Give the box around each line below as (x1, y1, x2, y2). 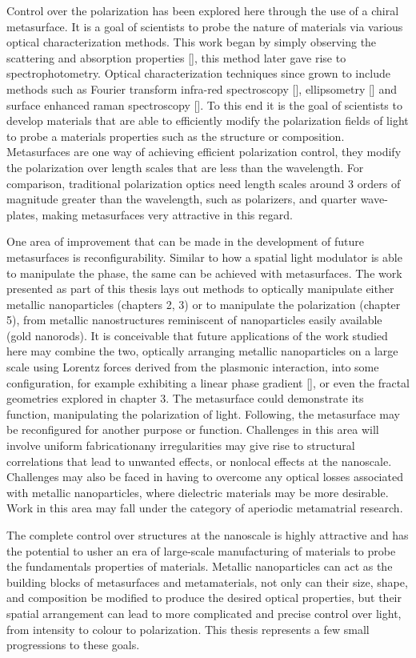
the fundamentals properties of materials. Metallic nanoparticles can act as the (6, 558, 393, 575)
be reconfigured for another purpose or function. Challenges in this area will (6, 421, 379, 438)
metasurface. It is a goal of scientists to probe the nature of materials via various (6, 18, 403, 34)
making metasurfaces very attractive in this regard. (42, 206, 293, 223)
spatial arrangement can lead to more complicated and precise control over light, (6, 604, 402, 621)
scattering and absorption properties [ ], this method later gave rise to (6, 49, 346, 66)
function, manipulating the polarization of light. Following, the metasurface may (6, 405, 400, 422)
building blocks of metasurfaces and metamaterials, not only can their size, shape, (6, 573, 408, 590)
